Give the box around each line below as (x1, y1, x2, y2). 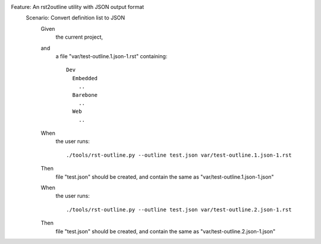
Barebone (72, 91, 98, 98)
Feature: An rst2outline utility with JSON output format (11, 4, 144, 10)
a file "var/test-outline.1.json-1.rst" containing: (55, 52, 168, 59)
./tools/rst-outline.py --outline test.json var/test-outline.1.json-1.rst (66, 151, 292, 159)
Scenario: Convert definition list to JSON (26, 14, 125, 21)
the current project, (55, 33, 103, 41)
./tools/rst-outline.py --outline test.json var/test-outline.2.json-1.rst (66, 206, 292, 213)
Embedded (72, 75, 98, 81)
